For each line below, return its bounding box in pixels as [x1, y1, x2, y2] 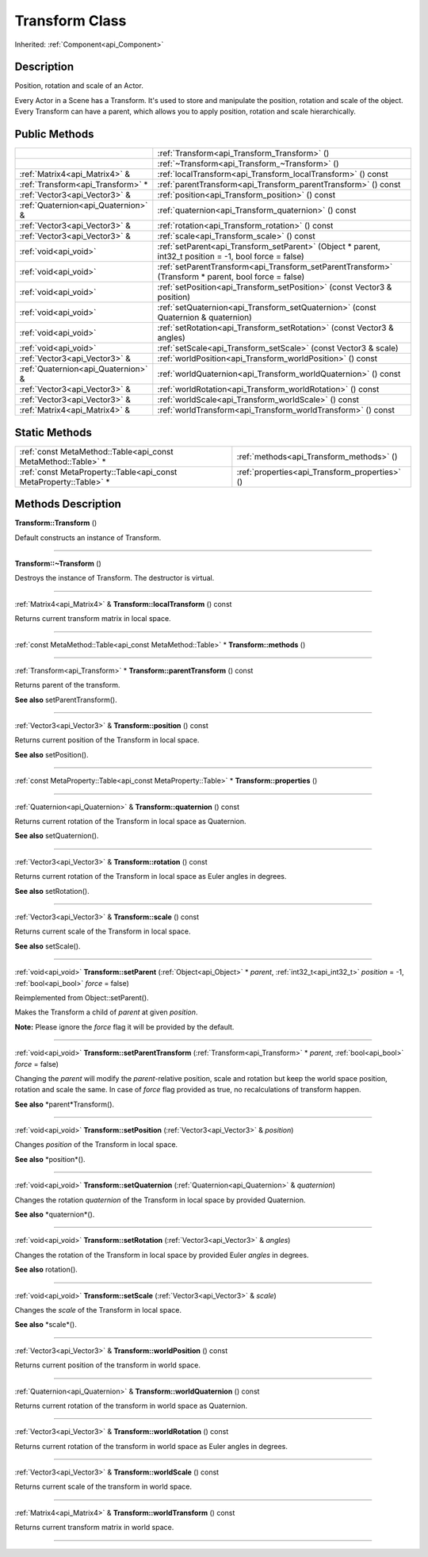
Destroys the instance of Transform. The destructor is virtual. [14, 573, 215, 583]
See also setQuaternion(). [14, 831, 99, 841]
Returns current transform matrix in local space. [14, 614, 171, 623]
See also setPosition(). [14, 750, 89, 759]
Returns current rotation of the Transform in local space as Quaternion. [14, 817, 246, 826]
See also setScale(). [14, 941, 81, 951]
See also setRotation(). [14, 886, 90, 895]
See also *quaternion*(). [14, 1210, 95, 1219]
